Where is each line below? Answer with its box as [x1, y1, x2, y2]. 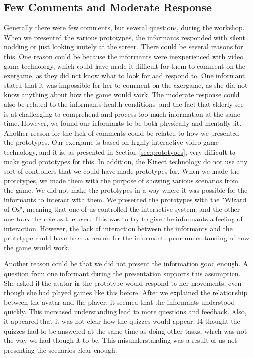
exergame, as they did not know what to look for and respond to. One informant [4, 70, 245, 80]
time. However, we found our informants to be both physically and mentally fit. [4, 118, 242, 128]
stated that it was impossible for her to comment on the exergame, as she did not [4, 80, 248, 90]
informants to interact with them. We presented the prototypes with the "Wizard [4, 194, 247, 204]
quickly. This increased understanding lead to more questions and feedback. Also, [4, 306, 247, 317]
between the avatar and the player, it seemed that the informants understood [4, 297, 235, 307]
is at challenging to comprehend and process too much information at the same [4, 108, 240, 119]
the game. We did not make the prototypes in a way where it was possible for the [4, 185, 248, 195]
